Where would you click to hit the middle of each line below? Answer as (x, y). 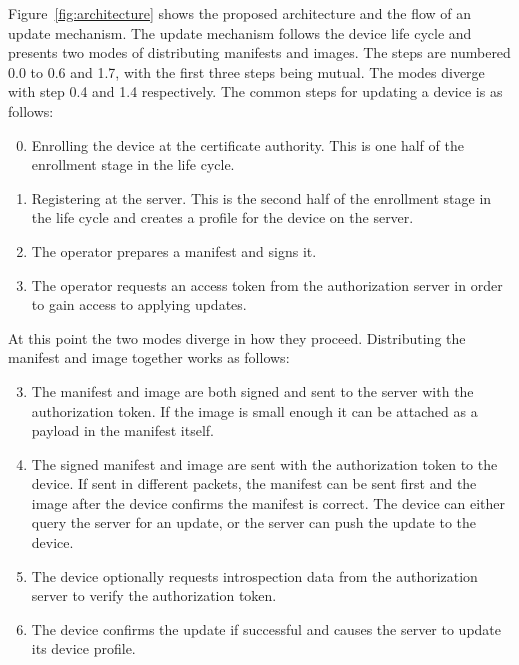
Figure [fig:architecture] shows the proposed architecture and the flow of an (240, 13)
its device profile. (83, 648)
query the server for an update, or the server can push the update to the (254, 522)
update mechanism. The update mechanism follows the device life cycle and (240, 32)
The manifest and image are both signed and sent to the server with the (252, 390)
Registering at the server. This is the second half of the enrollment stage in (261, 197)
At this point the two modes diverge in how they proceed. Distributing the (237, 337)
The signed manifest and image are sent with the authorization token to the (264, 463)
